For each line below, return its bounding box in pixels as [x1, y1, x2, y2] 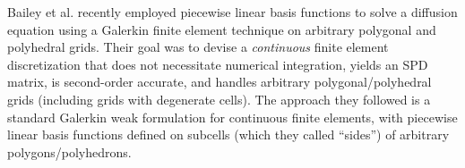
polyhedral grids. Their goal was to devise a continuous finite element [7, 38, 389, 56]
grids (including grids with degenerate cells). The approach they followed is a [7, 89, 431, 108]
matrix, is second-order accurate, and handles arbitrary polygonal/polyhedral [7, 72, 432, 91]
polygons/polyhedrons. [7, 142, 132, 161]
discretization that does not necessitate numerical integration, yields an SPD [7, 55, 428, 73]
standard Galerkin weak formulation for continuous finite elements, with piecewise [7, 107, 458, 126]
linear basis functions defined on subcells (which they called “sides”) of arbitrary [7, 125, 450, 144]
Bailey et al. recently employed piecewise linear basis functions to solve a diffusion [7, 3, 458, 21]
